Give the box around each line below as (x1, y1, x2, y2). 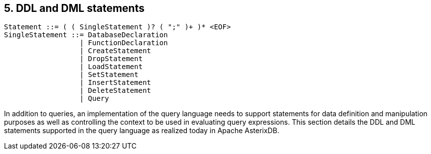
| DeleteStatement (79, 86, 151, 95)
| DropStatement (79, 55, 143, 63)
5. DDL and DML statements (4, 2, 144, 14)
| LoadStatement (79, 63, 143, 71)
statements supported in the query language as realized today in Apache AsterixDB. (4, 126, 280, 135)
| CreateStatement (79, 47, 151, 55)
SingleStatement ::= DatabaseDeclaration (4, 31, 168, 39)
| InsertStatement (79, 78, 151, 87)
